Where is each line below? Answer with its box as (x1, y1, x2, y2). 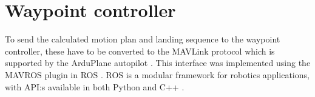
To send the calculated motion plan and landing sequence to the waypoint (5, 33, 280, 45)
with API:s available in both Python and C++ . (5, 80, 185, 93)
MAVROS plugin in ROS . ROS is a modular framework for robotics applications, (5, 68, 310, 81)
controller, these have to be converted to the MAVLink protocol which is (5, 44, 275, 57)
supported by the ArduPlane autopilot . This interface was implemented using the (5, 56, 311, 69)
